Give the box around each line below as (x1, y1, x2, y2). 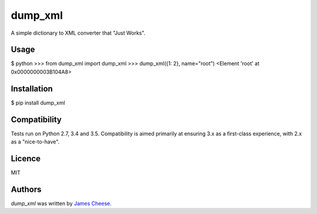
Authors (11, 184, 42, 194)
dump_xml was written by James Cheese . (11, 200, 112, 207)
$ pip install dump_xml (11, 99, 66, 106)
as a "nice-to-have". (11, 138, 60, 145)
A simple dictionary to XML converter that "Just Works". (11, 29, 146, 36)
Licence (11, 153, 41, 163)
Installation (11, 83, 53, 93)
